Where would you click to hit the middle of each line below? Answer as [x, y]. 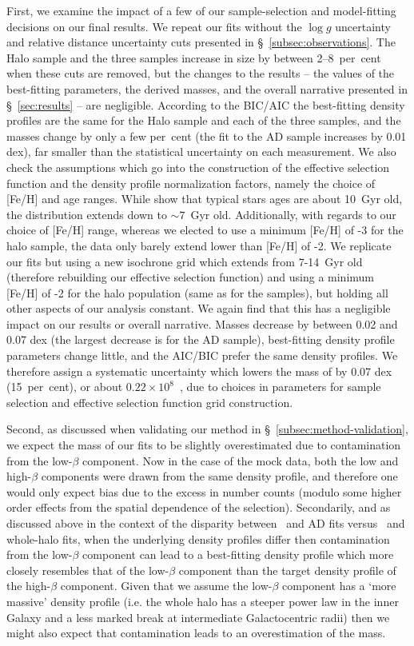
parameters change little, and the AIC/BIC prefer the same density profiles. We [202, 355]
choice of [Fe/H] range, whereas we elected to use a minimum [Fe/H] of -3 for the [205, 230]
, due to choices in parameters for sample [280, 387]
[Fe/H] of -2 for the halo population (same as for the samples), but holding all [197, 292]
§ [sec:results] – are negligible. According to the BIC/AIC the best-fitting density [206, 104]
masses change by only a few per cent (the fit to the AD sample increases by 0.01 [207, 136]
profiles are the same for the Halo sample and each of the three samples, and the [204, 120]
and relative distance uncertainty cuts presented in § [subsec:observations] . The [201, 42]
